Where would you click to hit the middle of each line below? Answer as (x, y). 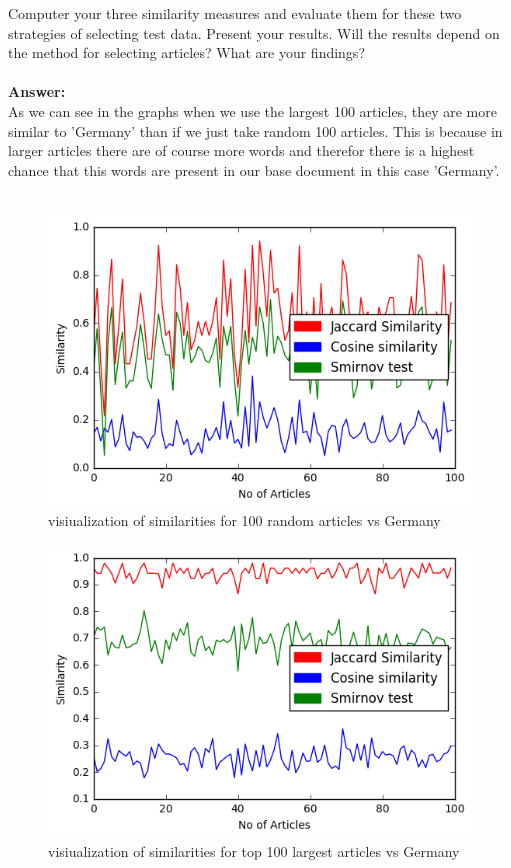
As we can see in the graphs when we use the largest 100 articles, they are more (252, 110)
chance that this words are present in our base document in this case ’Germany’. (254, 169)
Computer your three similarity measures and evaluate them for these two (235, 13)
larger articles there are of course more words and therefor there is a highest (241, 150)
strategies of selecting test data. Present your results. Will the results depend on (254, 32)
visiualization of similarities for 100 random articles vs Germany (244, 520)
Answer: (37, 91)
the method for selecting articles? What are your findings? (186, 52)
